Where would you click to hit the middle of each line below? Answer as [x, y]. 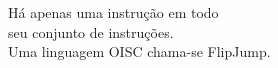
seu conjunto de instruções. [91, 31]
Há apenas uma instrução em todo [113, 12]
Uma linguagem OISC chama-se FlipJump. [139, 51]
